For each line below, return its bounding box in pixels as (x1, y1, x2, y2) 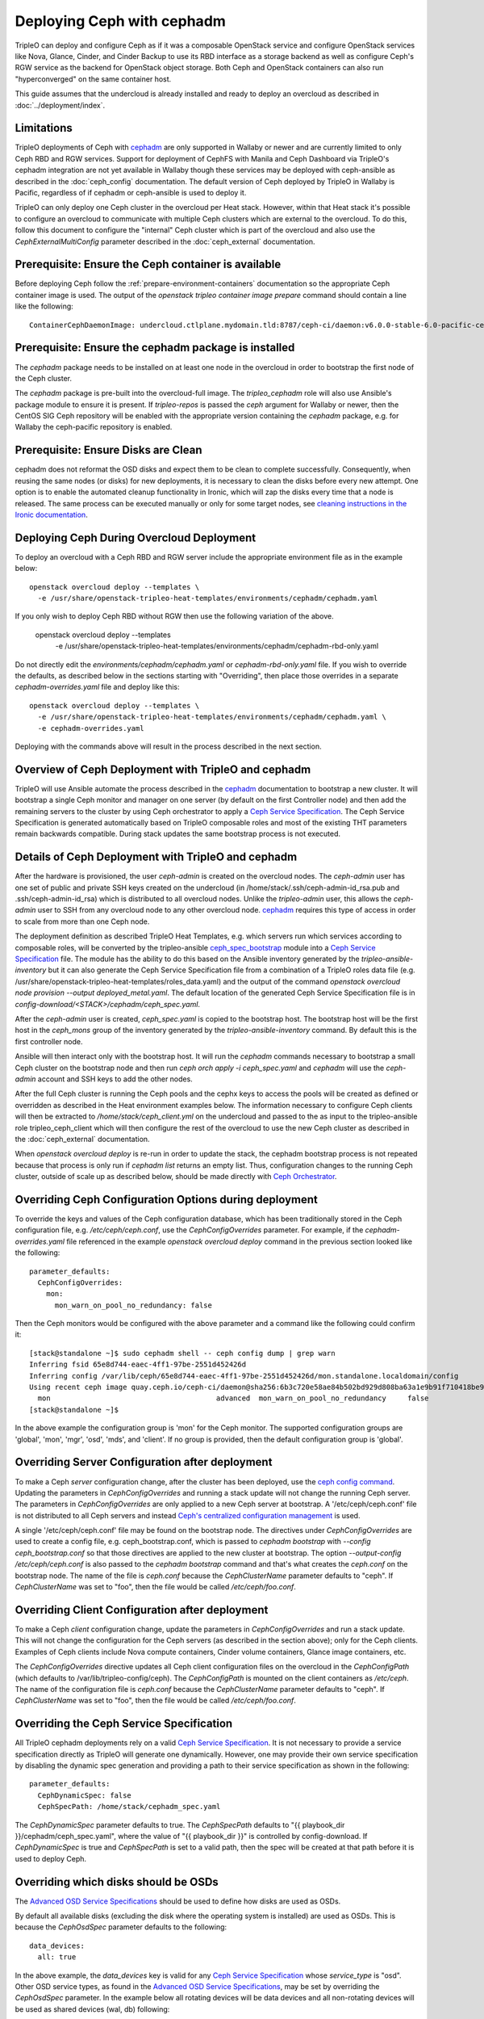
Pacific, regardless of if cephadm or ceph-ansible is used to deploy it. (15, 187, 247, 197)
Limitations (15, 121, 73, 135)
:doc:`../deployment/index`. (15, 100, 105, 110)
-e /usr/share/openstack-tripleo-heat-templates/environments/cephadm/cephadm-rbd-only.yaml (55, 641, 379, 651)
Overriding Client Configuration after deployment (15, 1603, 269, 1617)
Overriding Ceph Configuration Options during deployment (15, 1192, 319, 1207)
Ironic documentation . (15, 510, 88, 519)
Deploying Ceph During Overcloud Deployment (15, 531, 257, 544)
